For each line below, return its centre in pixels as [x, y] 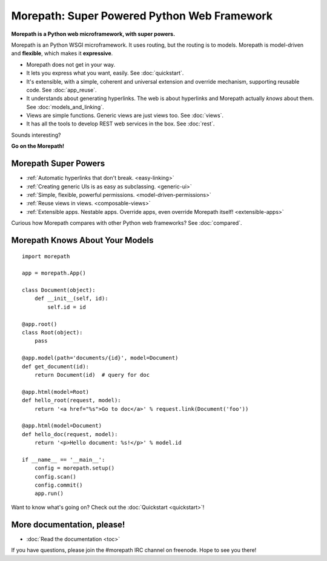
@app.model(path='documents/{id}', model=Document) [100, 358]
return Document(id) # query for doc [92, 375]
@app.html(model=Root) [56, 392]
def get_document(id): [56, 366]
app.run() [49, 493]
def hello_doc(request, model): [70, 434]
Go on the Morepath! [38, 146]
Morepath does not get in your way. [71, 64]
